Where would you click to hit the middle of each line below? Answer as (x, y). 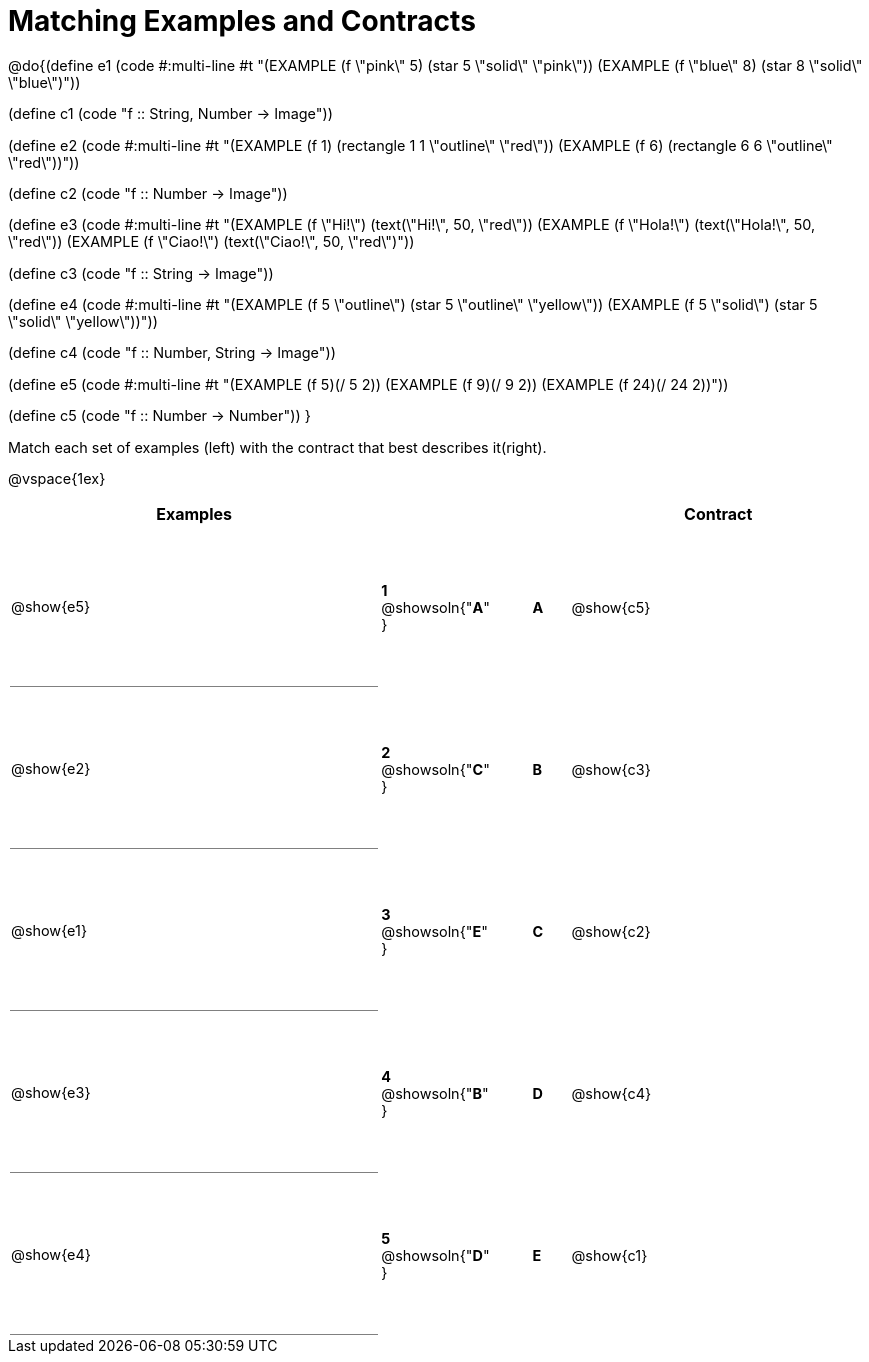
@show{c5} (611, 607)
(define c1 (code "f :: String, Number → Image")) (170, 114)
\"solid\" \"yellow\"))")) (83, 322)
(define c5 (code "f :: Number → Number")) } (159, 416)
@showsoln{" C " (435, 769)
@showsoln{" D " (435, 1255)
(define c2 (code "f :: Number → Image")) (148, 193)
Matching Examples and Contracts (242, 21)
